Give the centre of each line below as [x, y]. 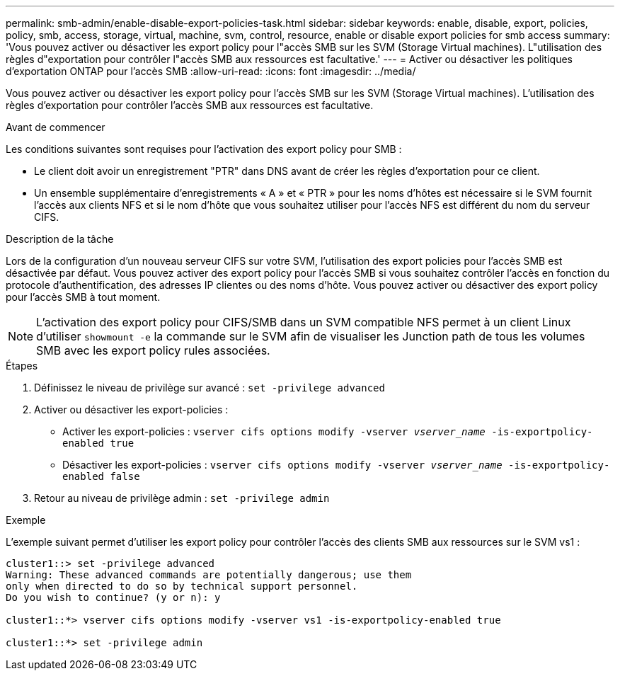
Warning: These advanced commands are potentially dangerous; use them [209, 575]
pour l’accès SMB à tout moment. [83, 297]
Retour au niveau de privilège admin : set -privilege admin [182, 498]
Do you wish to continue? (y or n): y [113, 597]
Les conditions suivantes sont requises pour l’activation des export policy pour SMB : [204, 149]
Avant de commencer [56, 127]
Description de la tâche [60, 239]
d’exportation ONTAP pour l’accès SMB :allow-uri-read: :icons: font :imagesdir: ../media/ [211, 71]
